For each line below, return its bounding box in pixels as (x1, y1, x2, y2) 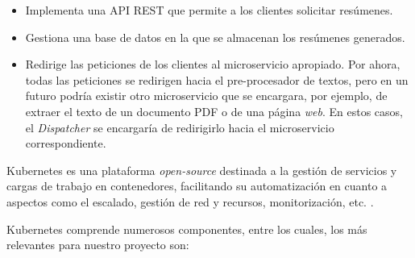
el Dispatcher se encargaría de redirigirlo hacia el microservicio (25, 119, 334, 135)
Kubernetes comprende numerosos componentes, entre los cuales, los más (6, 220, 367, 237)
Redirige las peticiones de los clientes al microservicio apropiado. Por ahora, (25, 56, 400, 73)
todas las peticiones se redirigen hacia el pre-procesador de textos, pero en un (25, 71, 409, 88)
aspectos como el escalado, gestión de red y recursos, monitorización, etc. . (6, 193, 374, 210)
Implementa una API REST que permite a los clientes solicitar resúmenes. (25, 2, 393, 18)
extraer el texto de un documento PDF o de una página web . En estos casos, (25, 102, 404, 119)
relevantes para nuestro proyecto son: (6, 236, 189, 253)
